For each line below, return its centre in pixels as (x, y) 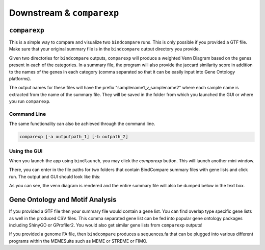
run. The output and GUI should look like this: (55, 176)
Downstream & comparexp (64, 13)
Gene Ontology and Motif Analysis (63, 200)
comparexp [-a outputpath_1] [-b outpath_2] (74, 137)
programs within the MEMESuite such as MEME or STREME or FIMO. (78, 241)
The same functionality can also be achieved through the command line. (82, 124)
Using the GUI (26, 151)
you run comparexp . (30, 101)
